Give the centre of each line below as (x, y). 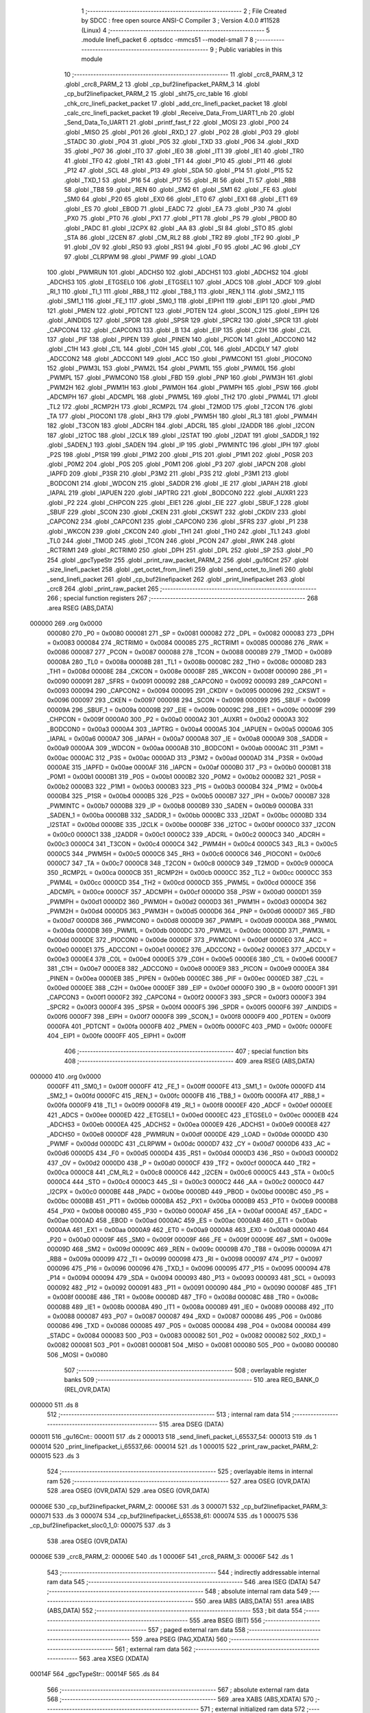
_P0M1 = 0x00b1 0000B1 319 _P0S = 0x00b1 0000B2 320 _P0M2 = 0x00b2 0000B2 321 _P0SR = (184, 777)
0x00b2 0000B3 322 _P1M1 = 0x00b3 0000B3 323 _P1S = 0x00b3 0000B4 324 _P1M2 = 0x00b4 (185, 786)
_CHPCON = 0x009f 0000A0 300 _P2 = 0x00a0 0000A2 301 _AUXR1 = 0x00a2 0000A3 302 (178, 719)
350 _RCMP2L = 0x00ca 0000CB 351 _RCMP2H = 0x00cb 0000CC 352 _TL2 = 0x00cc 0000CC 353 (189, 873)
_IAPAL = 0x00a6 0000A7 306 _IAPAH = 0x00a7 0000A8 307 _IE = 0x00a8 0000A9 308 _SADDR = (188, 738)
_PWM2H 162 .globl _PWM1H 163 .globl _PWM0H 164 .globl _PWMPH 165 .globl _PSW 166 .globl (183, 387)
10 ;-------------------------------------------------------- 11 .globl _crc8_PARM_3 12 (184, 75)
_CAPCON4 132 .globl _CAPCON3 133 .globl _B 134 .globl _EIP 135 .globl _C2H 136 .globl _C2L (179, 330)
